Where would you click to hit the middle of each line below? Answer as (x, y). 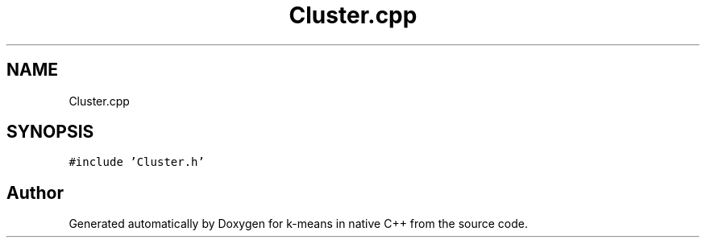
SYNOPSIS (50, 132)
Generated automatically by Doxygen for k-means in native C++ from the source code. (298, 224)
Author (35, 192)
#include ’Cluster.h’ (137, 162)
